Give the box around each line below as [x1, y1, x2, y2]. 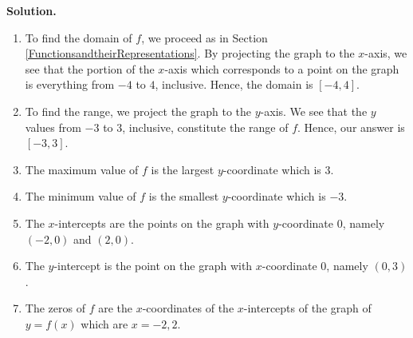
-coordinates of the [142, 300, 234, 316]
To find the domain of [25, 29, 132, 46]
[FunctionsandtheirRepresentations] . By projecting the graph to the [25, 45, 355, 62]
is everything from [25, 76, 115, 93]
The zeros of [25, 300, 85, 316]
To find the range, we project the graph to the [25, 102, 252, 119]
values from [25, 118, 81, 135]
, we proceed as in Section [141, 29, 268, 46]
